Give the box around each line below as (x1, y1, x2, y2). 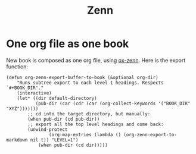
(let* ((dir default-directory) (17, 95, 97, 101)
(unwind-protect (27, 126, 68, 133)
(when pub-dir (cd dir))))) (38, 142, 108, 148)
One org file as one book (6, 37, 129, 51)
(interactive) (17, 90, 52, 96)
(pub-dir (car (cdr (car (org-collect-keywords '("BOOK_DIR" (35, 100, 191, 106)
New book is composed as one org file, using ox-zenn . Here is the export (6, 56, 186, 64)
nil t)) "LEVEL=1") (30, 137, 79, 143)
